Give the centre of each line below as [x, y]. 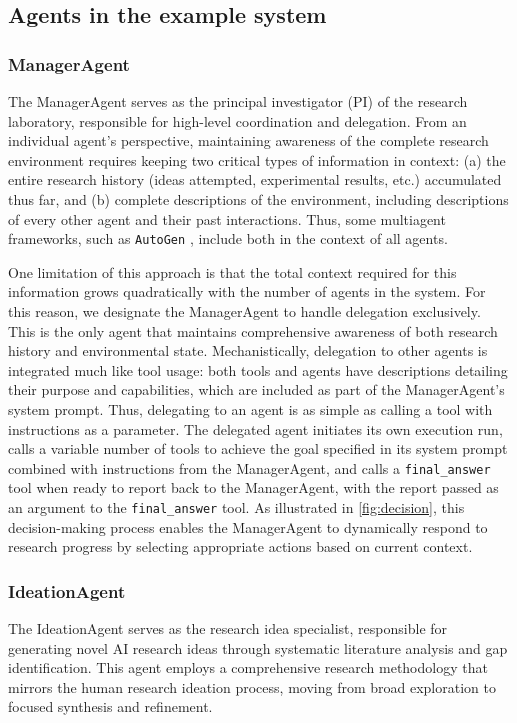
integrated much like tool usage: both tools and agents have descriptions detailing [258, 369]
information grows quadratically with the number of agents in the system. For [247, 291]
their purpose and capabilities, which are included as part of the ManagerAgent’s [256, 389]
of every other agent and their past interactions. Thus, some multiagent [227, 218]
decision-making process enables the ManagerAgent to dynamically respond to [248, 526]
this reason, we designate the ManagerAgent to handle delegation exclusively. [244, 311]
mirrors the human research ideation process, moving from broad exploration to [252, 686]
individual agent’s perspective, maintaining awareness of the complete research [248, 140]
